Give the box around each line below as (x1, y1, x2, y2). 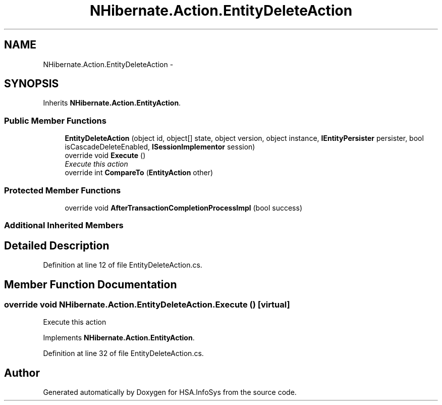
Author (4, 366, 40, 379)
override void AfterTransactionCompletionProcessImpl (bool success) (65, 203, 302, 212)
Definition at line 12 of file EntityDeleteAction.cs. (43, 261, 202, 270)
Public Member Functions (4, 115, 106, 126)
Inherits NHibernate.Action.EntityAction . (43, 98, 181, 108)
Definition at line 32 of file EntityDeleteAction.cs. (43, 349, 204, 358)
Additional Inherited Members (4, 220, 124, 231)
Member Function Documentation (4, 278, 177, 291)
